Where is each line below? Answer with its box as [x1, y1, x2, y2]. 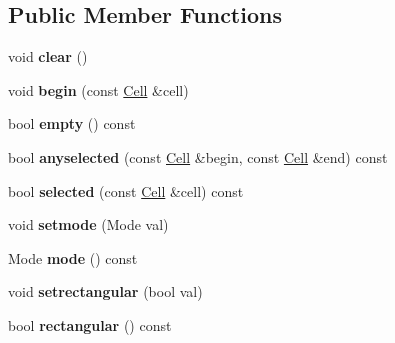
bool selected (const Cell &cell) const [8, 180, 244, 201]
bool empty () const [8, 113, 136, 134]
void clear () [8, 46, 88, 67]
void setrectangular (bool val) [8, 281, 203, 302]
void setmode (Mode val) [8, 214, 169, 235]
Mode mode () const [8, 247, 138, 268]
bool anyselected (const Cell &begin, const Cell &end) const [8, 146, 388, 167]
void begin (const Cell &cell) [8, 79, 189, 100]
